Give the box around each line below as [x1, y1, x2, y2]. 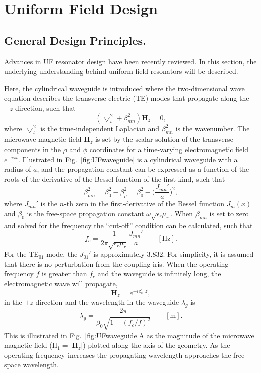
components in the [4, 143, 61, 154]
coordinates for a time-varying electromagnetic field [89, 143, 248, 154]
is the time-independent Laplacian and [40, 123, 160, 133]
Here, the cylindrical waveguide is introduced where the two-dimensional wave [4, 83, 245, 93]
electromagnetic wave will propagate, [4, 278, 118, 288]
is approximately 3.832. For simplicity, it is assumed [93, 249, 254, 259]
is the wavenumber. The [175, 123, 250, 133]
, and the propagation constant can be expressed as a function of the [37, 164, 249, 174]
